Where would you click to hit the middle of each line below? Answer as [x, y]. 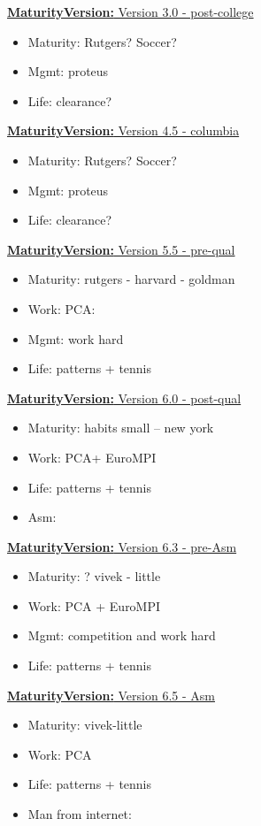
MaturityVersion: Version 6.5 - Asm [111, 695]
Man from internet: [80, 814]
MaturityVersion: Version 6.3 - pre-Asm [122, 546]
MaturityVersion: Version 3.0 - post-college [130, 11]
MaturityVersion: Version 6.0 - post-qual [124, 398]
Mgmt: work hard [76, 338]
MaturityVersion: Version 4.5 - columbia [123, 130]
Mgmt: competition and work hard [122, 635]
